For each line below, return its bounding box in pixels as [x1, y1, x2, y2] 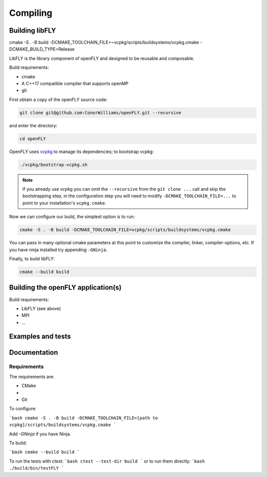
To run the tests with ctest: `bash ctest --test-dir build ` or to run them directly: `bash [9, 458, 205, 464]
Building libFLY [9, 26, 56, 35]
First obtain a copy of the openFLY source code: [9, 97, 108, 103]
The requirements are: [9, 373, 54, 379]
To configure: [9, 406, 37, 412]
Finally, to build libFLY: [9, 256, 55, 262]
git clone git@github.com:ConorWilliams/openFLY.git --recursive [19, 109, 181, 115]
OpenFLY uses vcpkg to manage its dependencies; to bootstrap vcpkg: [9, 149, 154, 155]
